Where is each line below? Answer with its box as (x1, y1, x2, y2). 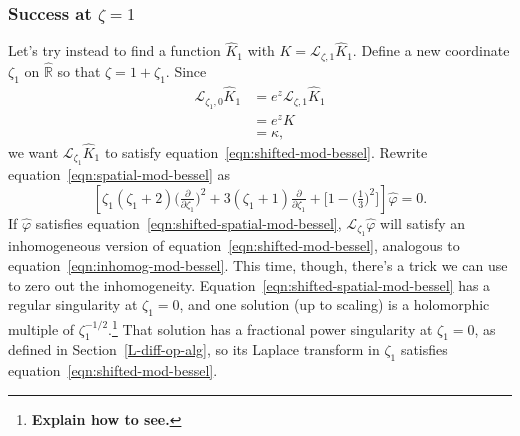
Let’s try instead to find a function (8, 40, 221, 61)
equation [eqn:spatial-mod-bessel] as (8, 164, 230, 185)
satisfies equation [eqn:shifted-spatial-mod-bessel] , (35, 212, 342, 233)
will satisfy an (380, 212, 466, 233)
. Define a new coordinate (352, 40, 510, 61)
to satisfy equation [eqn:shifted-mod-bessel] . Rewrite (104, 141, 428, 162)
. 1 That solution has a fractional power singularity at (108, 315, 433, 339)
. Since (165, 61, 207, 82)
